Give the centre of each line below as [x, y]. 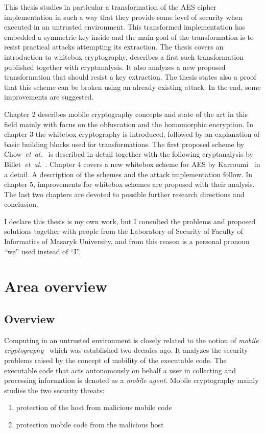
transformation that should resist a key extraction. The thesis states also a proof [130, 77]
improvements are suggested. [49, 97]
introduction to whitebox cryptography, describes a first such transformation [124, 56]
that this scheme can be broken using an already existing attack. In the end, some [132, 87]
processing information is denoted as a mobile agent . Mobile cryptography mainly [131, 380]
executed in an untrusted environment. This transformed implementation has [125, 27]
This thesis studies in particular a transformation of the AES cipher [110, 7]
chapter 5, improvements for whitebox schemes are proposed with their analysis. [129, 184]
